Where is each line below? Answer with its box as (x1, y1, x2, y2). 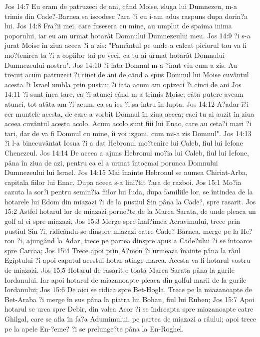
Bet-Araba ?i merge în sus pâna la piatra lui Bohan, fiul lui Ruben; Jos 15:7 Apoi (4, 294, 255, 304)
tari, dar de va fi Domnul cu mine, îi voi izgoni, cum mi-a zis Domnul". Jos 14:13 (4, 128, 252, 138)
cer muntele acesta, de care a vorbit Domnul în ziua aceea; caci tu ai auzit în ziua (4, 108, 255, 119)
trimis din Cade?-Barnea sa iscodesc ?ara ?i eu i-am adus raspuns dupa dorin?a (4, 10, 248, 21)
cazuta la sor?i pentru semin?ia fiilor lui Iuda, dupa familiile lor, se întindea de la (4, 186, 253, 197)
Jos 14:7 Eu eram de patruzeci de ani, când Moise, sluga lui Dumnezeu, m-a (4, 1, 237, 11)
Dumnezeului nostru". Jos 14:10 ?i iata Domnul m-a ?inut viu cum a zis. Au (4, 59, 238, 70)
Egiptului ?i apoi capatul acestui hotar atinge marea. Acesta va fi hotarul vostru (4, 255, 251, 265)
